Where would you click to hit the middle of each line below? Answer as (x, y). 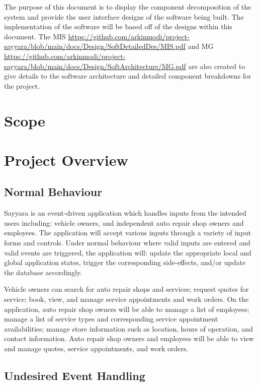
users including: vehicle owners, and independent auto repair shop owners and (124, 222)
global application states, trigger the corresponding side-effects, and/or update (125, 262)
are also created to (217, 66)
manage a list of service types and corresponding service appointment (111, 319)
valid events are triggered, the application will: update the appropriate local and (128, 252)
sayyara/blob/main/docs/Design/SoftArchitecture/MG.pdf (95, 66)
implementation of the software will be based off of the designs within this (118, 26)
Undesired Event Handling (75, 375)
